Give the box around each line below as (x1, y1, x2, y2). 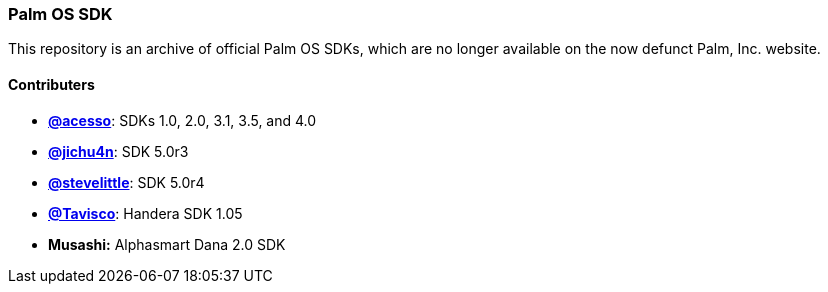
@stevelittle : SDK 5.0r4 (48, 173, 205, 191)
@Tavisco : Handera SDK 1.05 (48, 204, 243, 222)
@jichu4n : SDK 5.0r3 (48, 142, 189, 160)
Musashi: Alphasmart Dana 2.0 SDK (48, 235, 286, 253)
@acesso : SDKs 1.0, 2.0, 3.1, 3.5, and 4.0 (48, 111, 317, 129)
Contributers (8, 75, 95, 93)
